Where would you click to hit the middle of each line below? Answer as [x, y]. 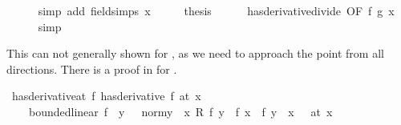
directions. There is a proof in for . [92, 69]
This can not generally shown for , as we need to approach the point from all [195, 53]
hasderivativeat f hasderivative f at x [106, 96]
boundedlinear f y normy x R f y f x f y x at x [180, 111]
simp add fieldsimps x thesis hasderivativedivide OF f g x [216, 10]
